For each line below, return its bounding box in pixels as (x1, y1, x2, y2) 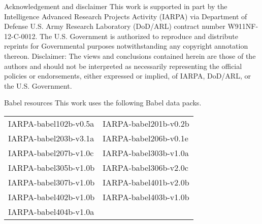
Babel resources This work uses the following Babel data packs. (4, 97, 202, 108)
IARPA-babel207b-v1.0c (8, 146, 94, 159)
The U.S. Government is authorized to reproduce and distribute (39, 30, 238, 41)
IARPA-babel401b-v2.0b (103, 176, 189, 188)
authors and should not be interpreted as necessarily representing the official (4, 60, 242, 71)
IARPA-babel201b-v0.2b (103, 117, 189, 129)
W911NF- (227, 21, 258, 31)
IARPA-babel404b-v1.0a (8, 205, 94, 217)
